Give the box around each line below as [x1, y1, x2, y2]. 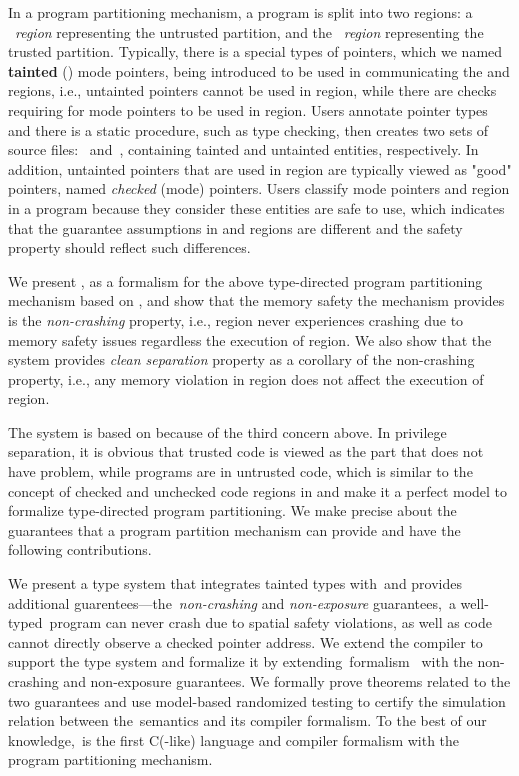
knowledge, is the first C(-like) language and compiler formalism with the [8, 729, 460, 750]
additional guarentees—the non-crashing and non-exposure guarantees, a [8, 592, 456, 613]
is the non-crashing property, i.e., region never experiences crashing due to [8, 309, 464, 330]
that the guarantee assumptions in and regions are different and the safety [8, 217, 463, 238]
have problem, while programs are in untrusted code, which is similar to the [8, 461, 473, 482]
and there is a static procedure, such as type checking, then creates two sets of [8, 119, 489, 140]
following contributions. [8, 539, 152, 560]
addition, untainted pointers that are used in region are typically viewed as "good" [8, 158, 512, 179]
